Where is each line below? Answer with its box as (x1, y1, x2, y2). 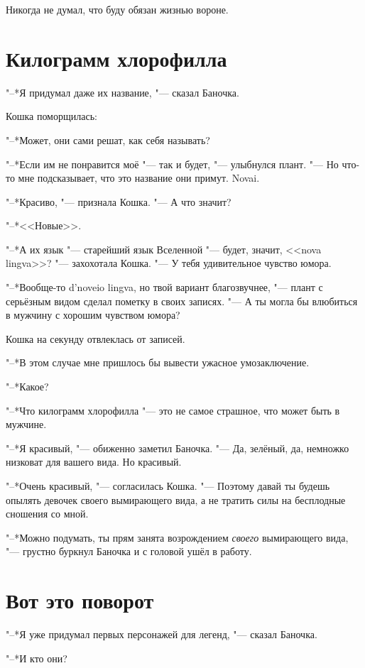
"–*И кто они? (6, 650, 67, 665)
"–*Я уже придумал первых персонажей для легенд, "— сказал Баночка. (6, 627, 317, 642)
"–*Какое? (6, 379, 49, 394)
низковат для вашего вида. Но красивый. (6, 454, 182, 469)
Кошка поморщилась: (6, 109, 97, 124)
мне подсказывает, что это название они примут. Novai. (18, 170, 260, 185)
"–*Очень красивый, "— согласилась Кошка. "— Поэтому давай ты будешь (6, 478, 330, 493)
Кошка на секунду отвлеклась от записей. (6, 331, 185, 346)
